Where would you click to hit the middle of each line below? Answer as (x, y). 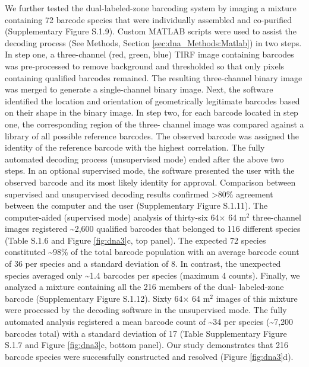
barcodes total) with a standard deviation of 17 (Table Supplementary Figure (146, 333)
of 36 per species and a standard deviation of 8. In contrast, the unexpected (143, 264)
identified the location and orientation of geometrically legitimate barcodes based (152, 100)
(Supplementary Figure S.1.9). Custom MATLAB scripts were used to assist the (151, 31)
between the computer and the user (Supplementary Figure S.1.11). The (136, 205)
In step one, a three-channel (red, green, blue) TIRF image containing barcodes (149, 54)
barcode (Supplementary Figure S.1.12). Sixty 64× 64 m (108, 298)
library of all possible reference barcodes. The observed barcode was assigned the (152, 135)
